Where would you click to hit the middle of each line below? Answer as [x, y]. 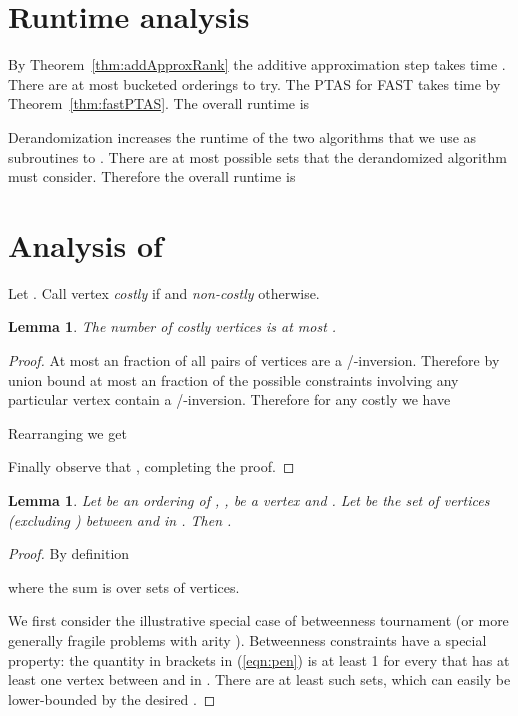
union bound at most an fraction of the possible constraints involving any [233, 379]
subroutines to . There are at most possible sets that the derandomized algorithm [257, 156]
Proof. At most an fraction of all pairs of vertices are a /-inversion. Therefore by [254, 360]
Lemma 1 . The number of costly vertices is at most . [172, 326]
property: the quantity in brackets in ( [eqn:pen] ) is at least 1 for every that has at [259, 659]
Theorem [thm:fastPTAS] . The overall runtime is [159, 103]
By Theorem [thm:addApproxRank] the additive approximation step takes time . [257, 64]
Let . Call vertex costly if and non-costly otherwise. [164, 292]
